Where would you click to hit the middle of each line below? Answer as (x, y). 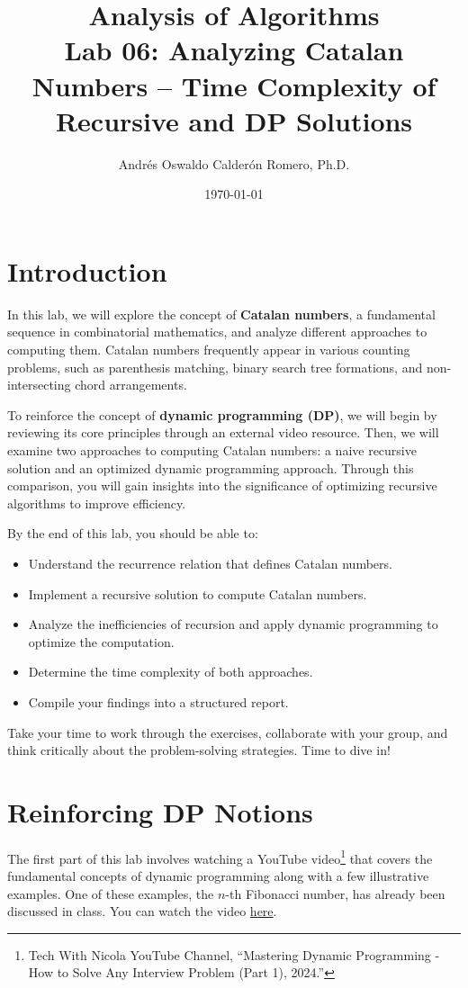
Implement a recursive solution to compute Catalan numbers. (198, 593)
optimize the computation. (101, 641)
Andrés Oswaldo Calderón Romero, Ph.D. (234, 163)
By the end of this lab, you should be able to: (133, 533)
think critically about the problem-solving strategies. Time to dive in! (199, 750)
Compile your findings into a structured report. (158, 701)
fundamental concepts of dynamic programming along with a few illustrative (218, 876)
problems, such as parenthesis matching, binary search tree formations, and (215, 367)
